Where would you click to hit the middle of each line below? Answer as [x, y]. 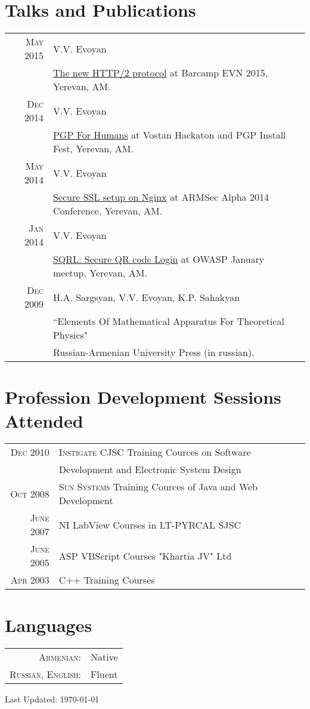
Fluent [104, 674]
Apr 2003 [30, 580]
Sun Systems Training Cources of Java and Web [158, 487]
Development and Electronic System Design [150, 469]
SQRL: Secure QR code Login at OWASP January [159, 259]
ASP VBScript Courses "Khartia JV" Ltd [145, 555]
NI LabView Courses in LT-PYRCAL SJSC [150, 524]
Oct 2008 [30, 493]
